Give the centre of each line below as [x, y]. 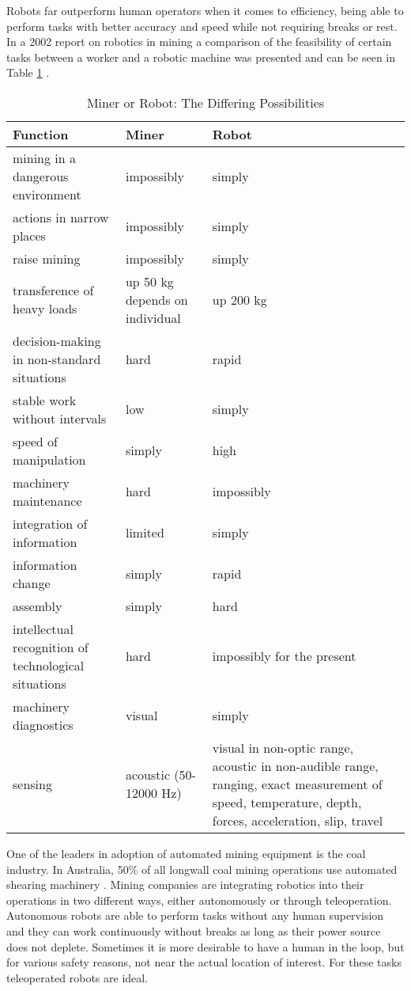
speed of [35, 441]
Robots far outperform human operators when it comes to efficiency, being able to [205, 10]
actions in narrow [61, 217]
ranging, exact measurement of [297, 784]
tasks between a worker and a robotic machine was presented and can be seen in [201, 57]
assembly [38, 606]
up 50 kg [149, 281]
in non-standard [57, 359]
